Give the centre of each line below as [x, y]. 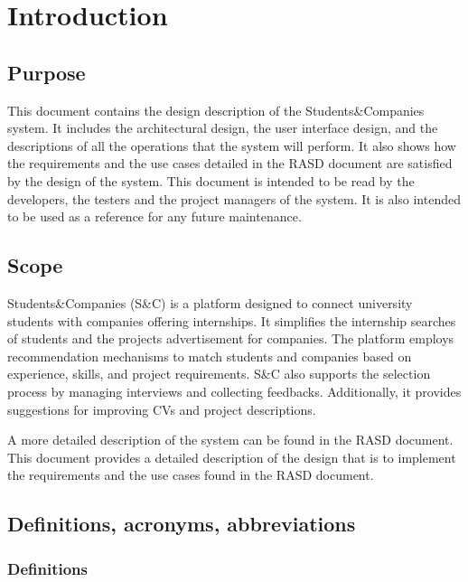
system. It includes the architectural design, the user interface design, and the [223, 128]
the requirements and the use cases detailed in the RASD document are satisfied [230, 163]
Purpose [47, 72]
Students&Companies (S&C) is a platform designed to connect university [210, 302]
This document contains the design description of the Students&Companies [216, 110]
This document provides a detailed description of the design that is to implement [232, 457]
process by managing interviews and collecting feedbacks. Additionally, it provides [234, 391]
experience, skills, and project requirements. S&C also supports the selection [219, 374]
